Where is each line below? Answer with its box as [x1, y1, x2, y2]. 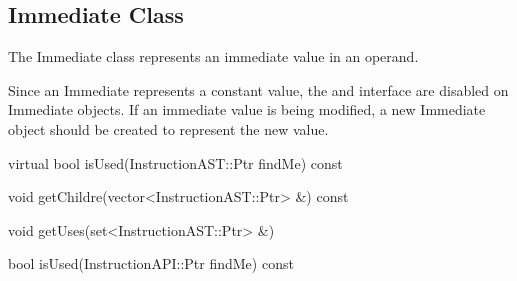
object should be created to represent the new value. [8, 118, 329, 139]
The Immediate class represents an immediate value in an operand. [8, 46, 419, 67]
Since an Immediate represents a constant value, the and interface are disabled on [8, 79, 509, 100]
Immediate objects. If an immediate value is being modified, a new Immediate [8, 99, 486, 120]
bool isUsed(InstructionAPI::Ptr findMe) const [8, 253, 294, 274]
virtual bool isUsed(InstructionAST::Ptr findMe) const [8, 152, 343, 173]
